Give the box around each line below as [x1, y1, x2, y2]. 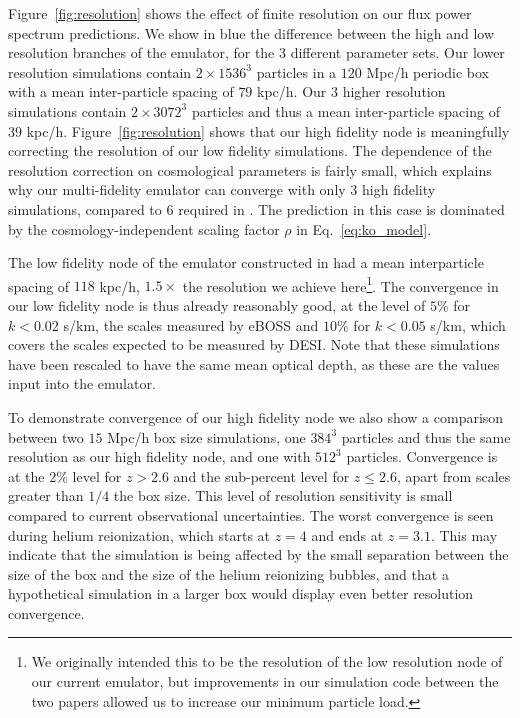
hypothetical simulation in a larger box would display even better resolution [8, 583, 474, 604]
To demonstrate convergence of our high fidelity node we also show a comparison [8, 406, 504, 427]
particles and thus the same [341, 426, 511, 447]
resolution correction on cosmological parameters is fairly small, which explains [8, 159, 492, 180]
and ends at [311, 524, 384, 545]
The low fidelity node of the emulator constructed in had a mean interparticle [8, 252, 484, 273]
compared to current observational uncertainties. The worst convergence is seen [8, 504, 494, 525]
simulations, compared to [8, 198, 162, 219]
